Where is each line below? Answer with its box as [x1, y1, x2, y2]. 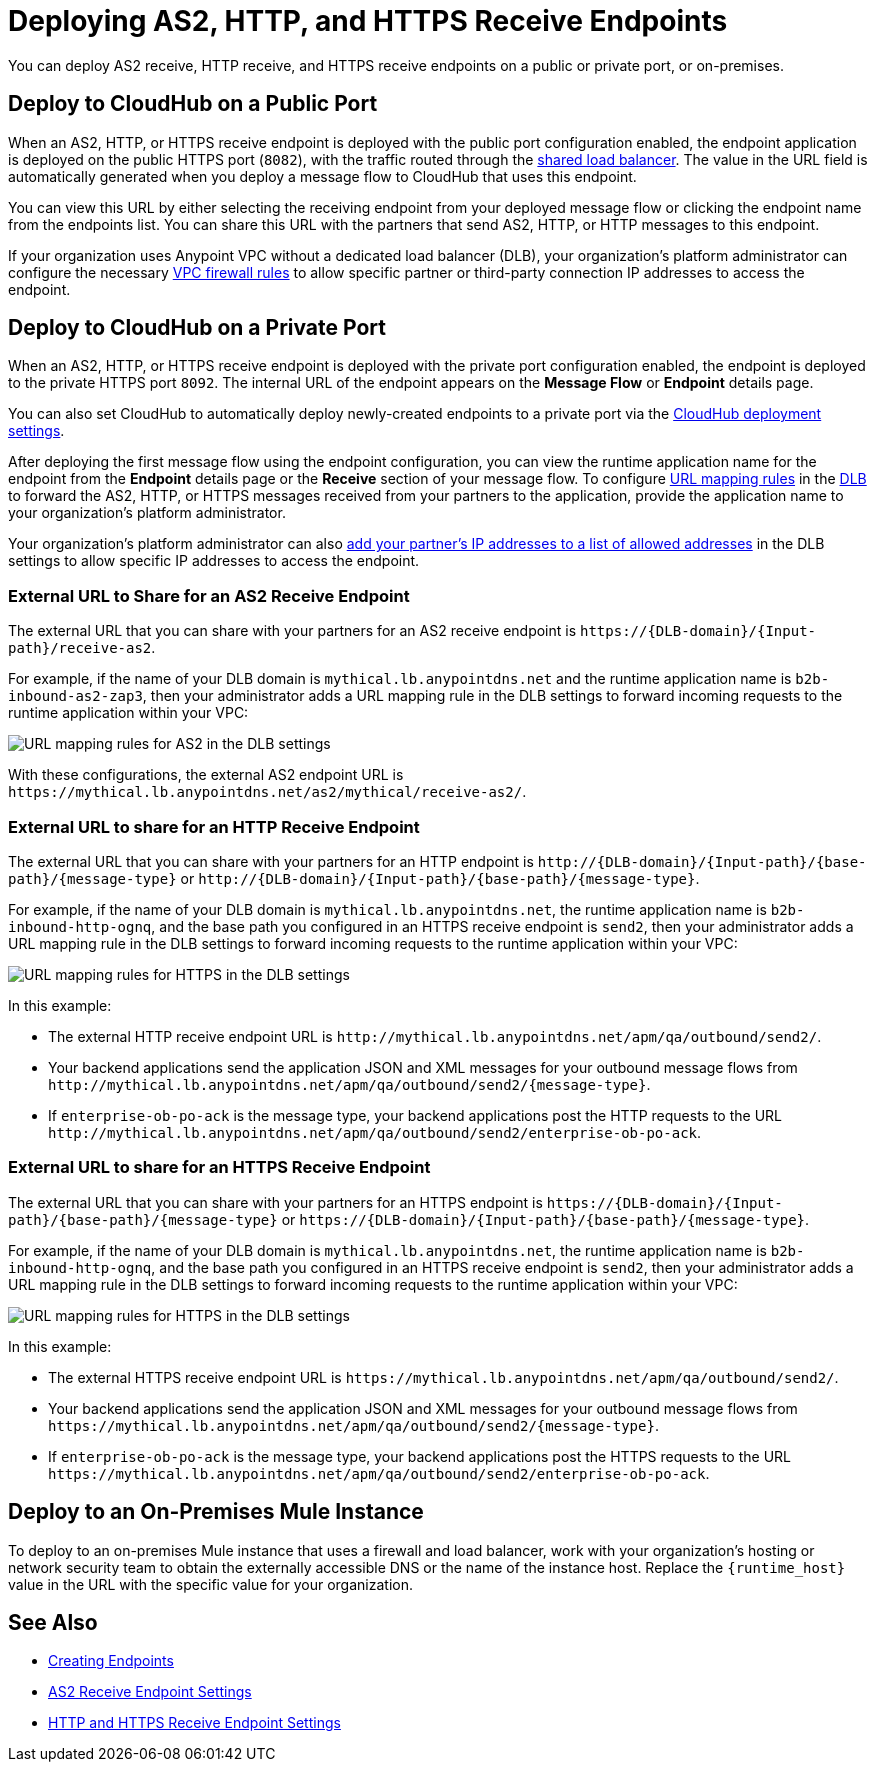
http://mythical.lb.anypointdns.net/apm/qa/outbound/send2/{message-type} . [48, 1075, 651, 1093]
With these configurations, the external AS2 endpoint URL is [8, 766, 404, 784]
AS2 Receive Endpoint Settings [48, 1683, 252, 1701]
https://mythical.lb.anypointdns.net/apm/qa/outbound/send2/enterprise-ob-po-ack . [48, 1464, 710, 1482]
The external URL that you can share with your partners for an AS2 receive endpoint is [8, 622, 577, 640]
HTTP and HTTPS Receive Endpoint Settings [48, 1714, 341, 1732]
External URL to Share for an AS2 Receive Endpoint [8, 585, 410, 606]
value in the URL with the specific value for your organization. [8, 1575, 413, 1593]
